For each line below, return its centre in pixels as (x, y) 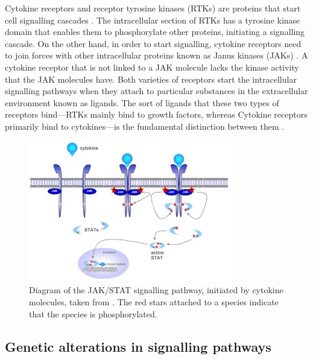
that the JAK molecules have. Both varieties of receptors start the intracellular (151, 79)
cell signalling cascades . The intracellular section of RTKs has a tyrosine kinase (153, 20)
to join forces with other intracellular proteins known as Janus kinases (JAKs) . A (156, 55)
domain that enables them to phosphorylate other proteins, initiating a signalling (155, 32)
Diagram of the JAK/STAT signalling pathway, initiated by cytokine (156, 290)
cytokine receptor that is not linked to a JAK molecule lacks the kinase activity (152, 67)
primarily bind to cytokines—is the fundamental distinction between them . (145, 126)
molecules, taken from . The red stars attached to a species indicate (154, 302)
